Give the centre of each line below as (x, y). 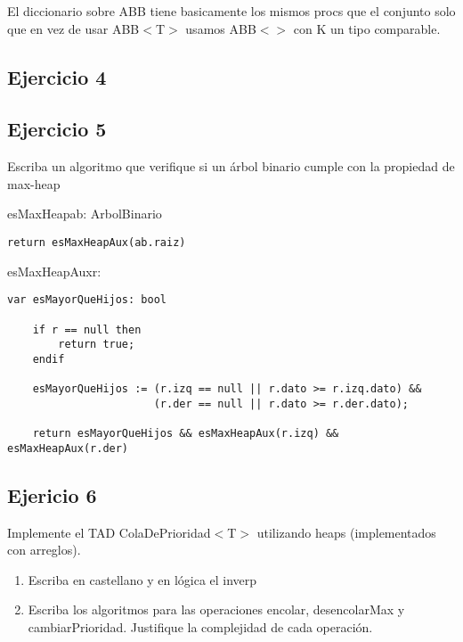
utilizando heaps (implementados (346, 532)
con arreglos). (44, 550)
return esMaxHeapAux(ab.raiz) (97, 242)
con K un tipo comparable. (367, 28)
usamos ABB (221, 28)
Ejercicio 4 (57, 76)
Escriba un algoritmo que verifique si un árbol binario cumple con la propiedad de (231, 166)
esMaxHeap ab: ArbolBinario (85, 214)
